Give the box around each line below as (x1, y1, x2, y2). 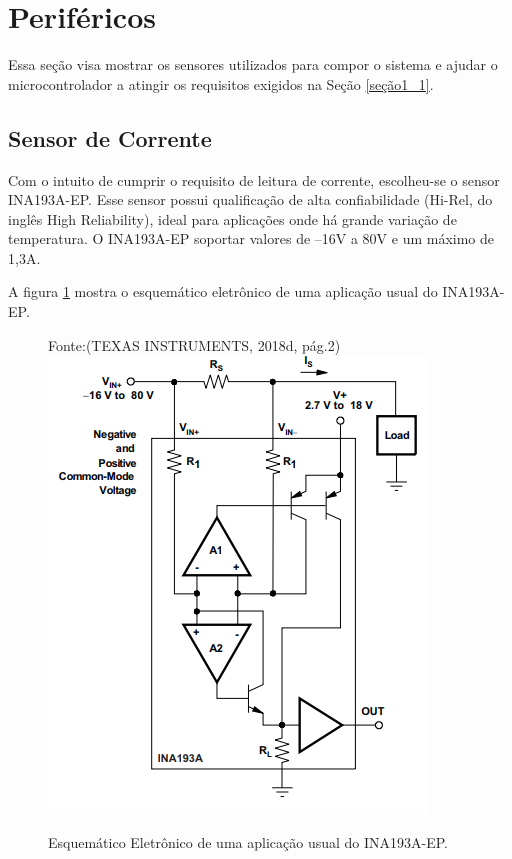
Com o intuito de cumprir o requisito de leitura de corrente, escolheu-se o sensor (8, 169, 500, 190)
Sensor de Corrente (8, 122, 212, 153)
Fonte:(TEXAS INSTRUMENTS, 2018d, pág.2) (48, 334, 341, 355)
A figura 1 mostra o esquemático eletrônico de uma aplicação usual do (8, 281, 438, 302)
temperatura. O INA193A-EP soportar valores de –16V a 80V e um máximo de (8, 228, 495, 249)
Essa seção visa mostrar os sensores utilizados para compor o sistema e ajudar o (8, 54, 498, 75)
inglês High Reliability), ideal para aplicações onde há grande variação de (8, 208, 457, 229)
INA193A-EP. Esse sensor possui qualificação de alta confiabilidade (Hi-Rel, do (8, 189, 493, 210)
